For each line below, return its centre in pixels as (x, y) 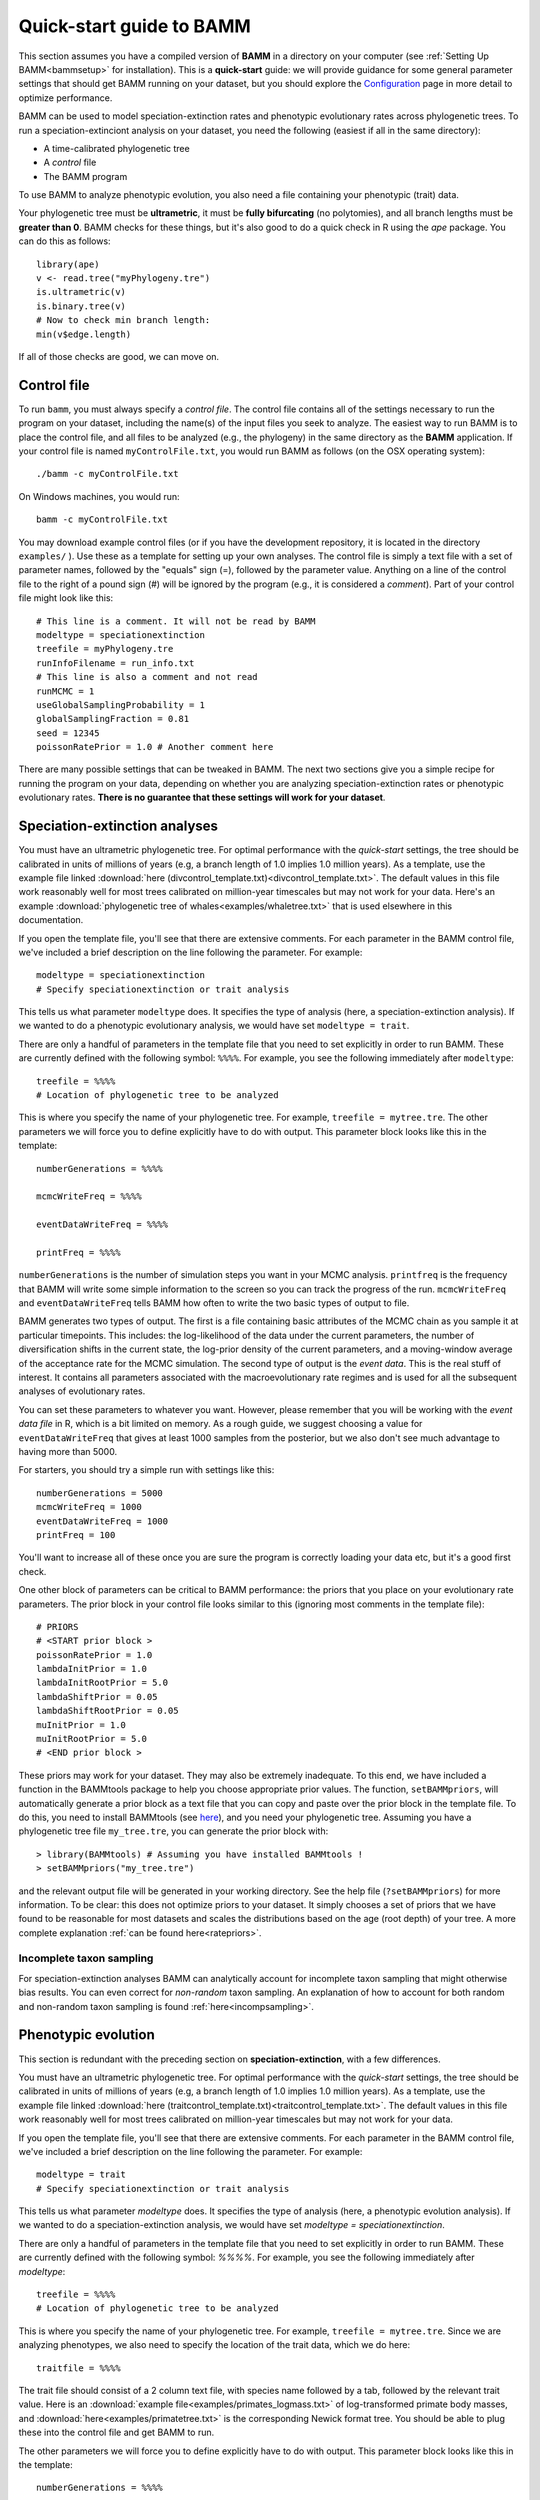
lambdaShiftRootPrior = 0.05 (107, 1711)
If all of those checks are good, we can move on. (119, 356)
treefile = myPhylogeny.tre (105, 649)
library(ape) (68, 264)
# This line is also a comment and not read (147, 677)
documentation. (51, 920)
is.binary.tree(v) (81, 306)
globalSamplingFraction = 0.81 (113, 719)
